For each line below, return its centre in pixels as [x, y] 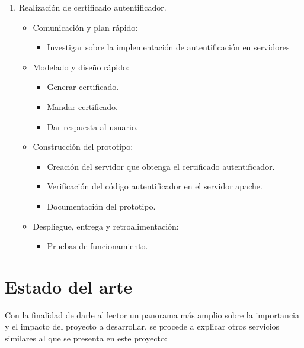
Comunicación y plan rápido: [85, 27]
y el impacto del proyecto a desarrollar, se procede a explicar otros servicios [142, 326]
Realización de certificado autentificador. [92, 7]
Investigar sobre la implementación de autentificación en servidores [168, 47]
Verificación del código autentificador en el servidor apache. [155, 186]
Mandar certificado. [82, 106]
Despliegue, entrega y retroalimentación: [106, 226]
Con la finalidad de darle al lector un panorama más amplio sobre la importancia [152, 315]
